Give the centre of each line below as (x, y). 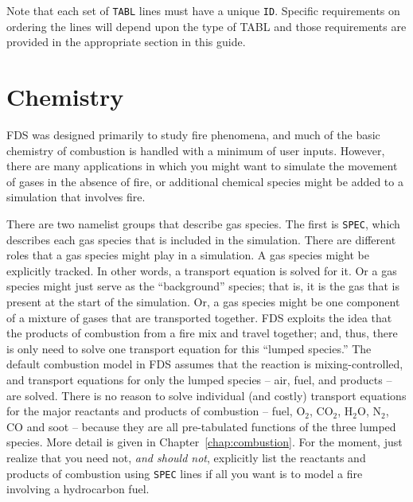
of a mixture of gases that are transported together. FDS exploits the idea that (199, 317)
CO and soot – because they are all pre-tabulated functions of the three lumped (201, 426)
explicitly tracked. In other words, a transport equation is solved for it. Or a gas (202, 270)
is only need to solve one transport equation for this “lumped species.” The (189, 348)
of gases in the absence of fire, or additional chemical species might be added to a (205, 181)
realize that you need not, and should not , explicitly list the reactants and (186, 457)
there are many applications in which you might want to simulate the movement (202, 166)
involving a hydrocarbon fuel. (78, 489)
